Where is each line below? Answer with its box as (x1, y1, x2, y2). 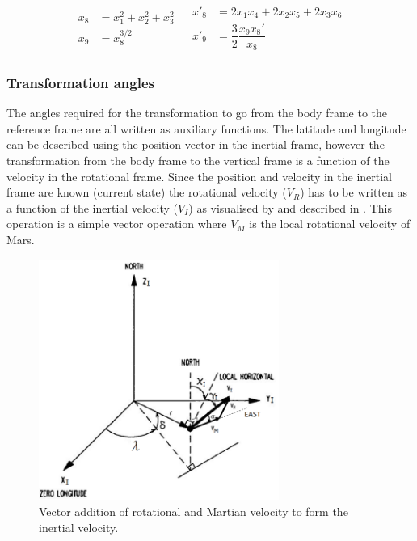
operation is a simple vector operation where (6, 215, 227, 232)
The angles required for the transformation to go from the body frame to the (6, 104, 388, 121)
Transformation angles (6, 72, 154, 92)
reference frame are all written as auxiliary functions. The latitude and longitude (6, 120, 406, 137)
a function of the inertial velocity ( (6, 199, 179, 216)
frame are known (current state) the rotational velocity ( (6, 184, 287, 201)
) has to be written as (300, 184, 407, 201)
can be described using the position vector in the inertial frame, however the (6, 136, 385, 153)
